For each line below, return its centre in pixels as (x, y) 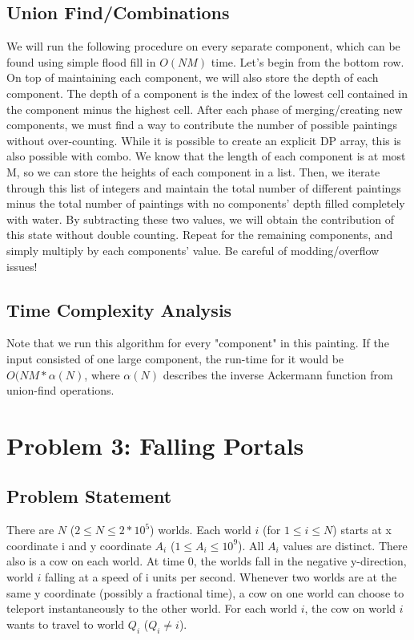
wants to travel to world (66, 624)
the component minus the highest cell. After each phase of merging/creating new (205, 109)
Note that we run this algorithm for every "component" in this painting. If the (198, 343)
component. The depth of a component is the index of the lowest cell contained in (207, 93)
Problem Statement (89, 496)
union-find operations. (60, 390)
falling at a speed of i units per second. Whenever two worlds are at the (221, 577)
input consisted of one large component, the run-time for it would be (175, 358)
